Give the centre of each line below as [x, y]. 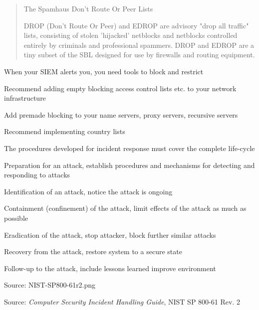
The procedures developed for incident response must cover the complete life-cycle [129, 148]
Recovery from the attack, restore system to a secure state [93, 251]
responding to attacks [37, 175]
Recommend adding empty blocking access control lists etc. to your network [120, 88]
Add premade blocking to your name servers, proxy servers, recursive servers [121, 114]
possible [16, 218]
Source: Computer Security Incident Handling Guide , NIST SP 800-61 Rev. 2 [122, 301]
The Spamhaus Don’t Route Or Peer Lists [88, 8]
